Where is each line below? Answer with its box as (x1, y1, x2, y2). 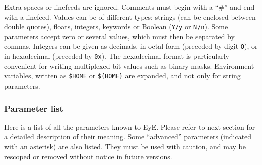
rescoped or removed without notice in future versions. (4, 151, 172, 161)
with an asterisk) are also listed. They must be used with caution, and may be (4, 141, 246, 151)
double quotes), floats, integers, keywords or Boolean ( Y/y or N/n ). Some (4, 21, 228, 32)
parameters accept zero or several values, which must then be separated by (4, 31, 235, 41)
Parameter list (4, 102, 63, 114)
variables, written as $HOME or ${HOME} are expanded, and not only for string (4, 70, 241, 81)
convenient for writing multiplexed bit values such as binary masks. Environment (4, 60, 254, 71)
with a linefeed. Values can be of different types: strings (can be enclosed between (4, 11, 256, 22)
